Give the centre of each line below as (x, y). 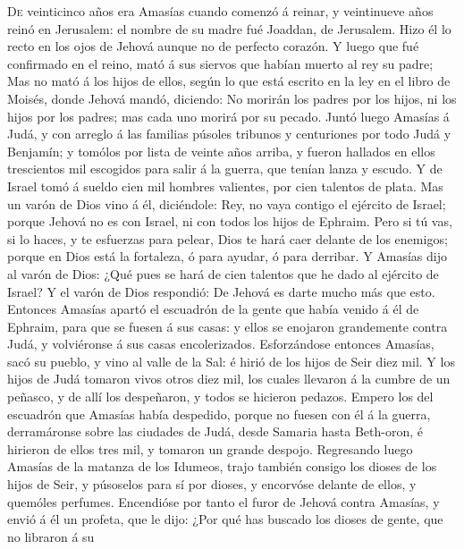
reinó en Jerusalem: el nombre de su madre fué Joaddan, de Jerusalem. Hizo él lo (229, 28)
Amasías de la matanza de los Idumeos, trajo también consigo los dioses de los (222, 466)
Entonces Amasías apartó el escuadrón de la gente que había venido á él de (213, 309)
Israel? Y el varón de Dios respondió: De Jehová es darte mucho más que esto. (221, 291)
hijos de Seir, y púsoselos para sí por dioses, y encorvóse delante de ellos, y (212, 484)
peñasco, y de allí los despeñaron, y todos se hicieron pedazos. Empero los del (220, 397)
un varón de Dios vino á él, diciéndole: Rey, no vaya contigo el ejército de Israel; (227, 203)
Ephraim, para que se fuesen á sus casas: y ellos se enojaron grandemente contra (228, 326)
